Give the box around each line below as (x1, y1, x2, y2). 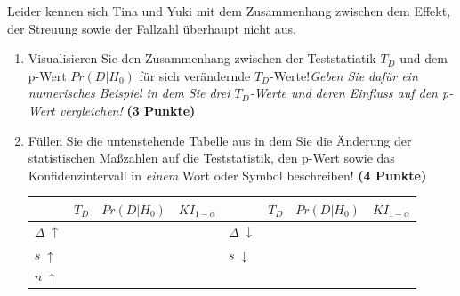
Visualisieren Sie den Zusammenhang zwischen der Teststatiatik (28, 49, 376, 68)
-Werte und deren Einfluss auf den (249, 84, 438, 102)
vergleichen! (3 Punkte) (59, 100, 196, 119)
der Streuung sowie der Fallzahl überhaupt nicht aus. (7, 19, 296, 37)
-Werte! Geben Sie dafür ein (270, 66, 418, 84)
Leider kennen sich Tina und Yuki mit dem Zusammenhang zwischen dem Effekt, (7, 2, 451, 20)
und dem (399, 49, 448, 68)
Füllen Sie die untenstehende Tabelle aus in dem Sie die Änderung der (28, 131, 412, 149)
